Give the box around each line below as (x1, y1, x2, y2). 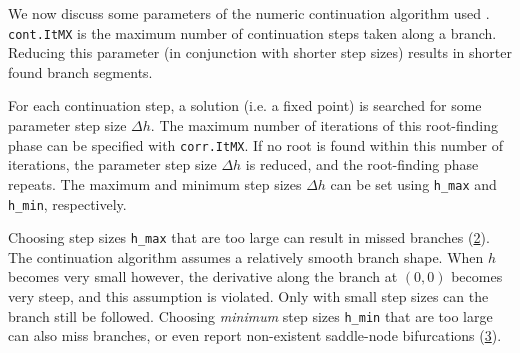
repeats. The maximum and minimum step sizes (8, 173, 302, 194)
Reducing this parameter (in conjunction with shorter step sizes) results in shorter (8, 42, 512, 63)
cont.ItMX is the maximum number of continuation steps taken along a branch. (8, 22, 497, 43)
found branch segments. (8, 61, 153, 82)
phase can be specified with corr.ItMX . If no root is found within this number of (8, 134, 503, 155)
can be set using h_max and (330, 173, 497, 194)
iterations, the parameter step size (8, 154, 217, 175)
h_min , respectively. (8, 193, 127, 214)
